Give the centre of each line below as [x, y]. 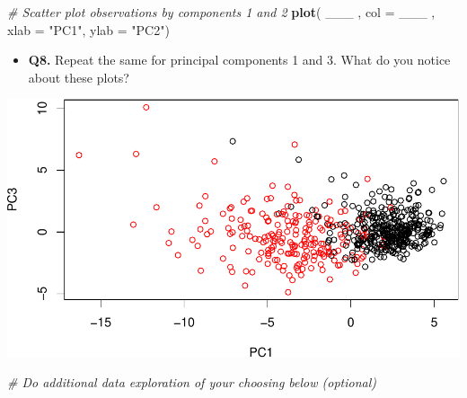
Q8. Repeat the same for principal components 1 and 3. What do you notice [239, 60]
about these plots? [79, 77]
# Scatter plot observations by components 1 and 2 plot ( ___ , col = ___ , [221, 12]
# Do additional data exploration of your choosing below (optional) [192, 382]
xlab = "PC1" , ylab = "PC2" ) [88, 29]
